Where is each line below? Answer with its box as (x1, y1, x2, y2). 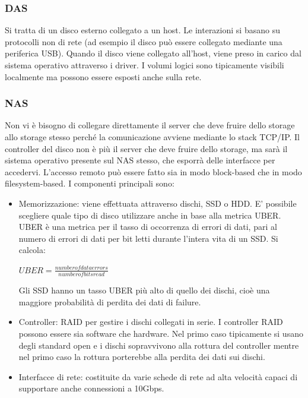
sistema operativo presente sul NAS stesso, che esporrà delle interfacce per (5, 154, 275, 166)
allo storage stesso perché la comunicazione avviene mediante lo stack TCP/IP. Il (5, 131, 300, 143)
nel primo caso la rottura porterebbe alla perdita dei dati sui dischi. (18, 350, 265, 363)
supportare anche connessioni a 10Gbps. (18, 382, 164, 394)
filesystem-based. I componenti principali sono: (5, 177, 174, 189)
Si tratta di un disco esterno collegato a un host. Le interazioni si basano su (5, 24, 280, 36)
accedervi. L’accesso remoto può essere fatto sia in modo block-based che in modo (5, 165, 302, 178)
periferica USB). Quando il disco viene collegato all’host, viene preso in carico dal (5, 47, 301, 59)
